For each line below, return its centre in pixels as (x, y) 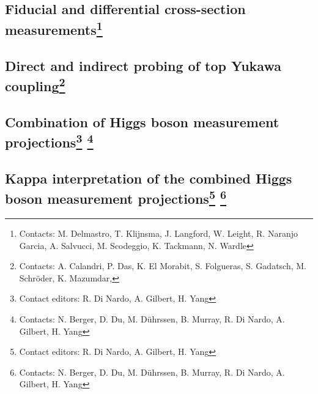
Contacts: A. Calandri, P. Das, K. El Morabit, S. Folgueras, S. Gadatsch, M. (163, 266)
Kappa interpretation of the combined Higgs (149, 178)
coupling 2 (35, 84)
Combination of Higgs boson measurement (142, 121)
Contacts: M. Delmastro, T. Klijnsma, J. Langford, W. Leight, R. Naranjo (158, 233)
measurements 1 (54, 28)
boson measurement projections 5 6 (116, 197)
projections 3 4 (49, 141)
